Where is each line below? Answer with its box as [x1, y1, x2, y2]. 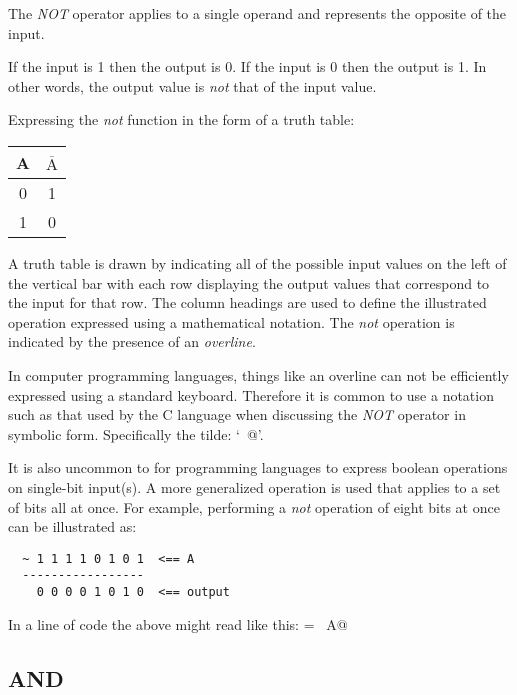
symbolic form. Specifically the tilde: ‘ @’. [8, 423, 264, 444]
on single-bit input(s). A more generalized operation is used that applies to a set [8, 476, 501, 497]
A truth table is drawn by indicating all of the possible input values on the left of [8, 252, 507, 273]
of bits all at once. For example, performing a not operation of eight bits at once [8, 496, 500, 517]
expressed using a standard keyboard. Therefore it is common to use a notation [8, 384, 494, 405]
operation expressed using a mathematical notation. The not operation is [8, 311, 455, 332]
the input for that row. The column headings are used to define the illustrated [8, 292, 487, 313]
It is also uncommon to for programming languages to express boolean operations [8, 457, 508, 478]
